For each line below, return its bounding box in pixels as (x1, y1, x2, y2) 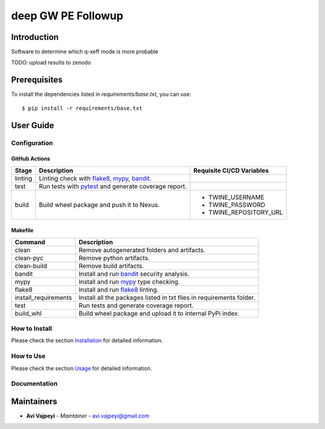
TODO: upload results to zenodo (11, 59, 91, 66)
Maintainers (11, 396, 58, 407)
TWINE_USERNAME (208, 193, 265, 202)
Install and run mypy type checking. (78, 278, 180, 286)
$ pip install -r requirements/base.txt (22, 104, 143, 112)
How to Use (11, 352, 46, 360)
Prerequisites (11, 75, 63, 85)
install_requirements (14, 293, 72, 302)
